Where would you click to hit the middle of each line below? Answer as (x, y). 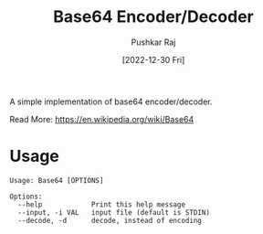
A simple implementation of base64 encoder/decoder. (111, 101)
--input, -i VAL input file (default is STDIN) (114, 212)
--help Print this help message (101, 204)
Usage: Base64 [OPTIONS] (57, 180)
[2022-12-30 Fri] (153, 59)
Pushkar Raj (153, 42)
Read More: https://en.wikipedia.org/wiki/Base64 (102, 119)
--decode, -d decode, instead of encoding (110, 220)
